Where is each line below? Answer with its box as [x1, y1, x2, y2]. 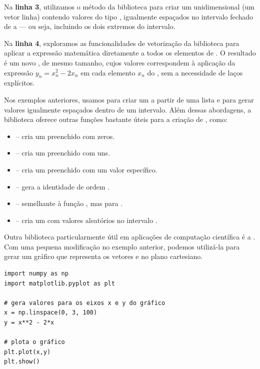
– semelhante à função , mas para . [15, 198, 123, 208]
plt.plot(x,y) [4, 348, 51, 355]
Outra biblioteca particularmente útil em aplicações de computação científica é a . [4, 231, 255, 242]
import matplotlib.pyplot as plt [4, 279, 115, 287]
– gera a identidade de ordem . [15, 181, 109, 191]
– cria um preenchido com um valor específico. [15, 164, 157, 174]
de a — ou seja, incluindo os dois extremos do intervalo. [4, 21, 175, 31]
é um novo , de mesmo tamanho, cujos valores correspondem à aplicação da [4, 57, 235, 67]
